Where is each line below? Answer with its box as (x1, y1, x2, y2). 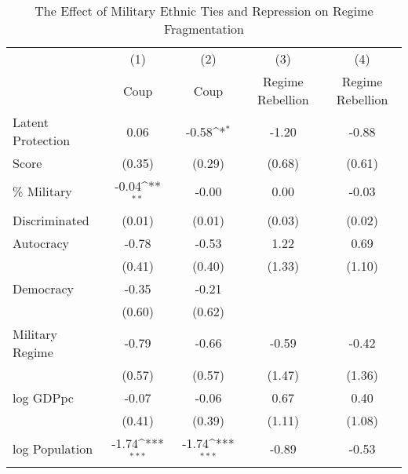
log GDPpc (13, 388, 74, 407)
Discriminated (13, 210, 89, 229)
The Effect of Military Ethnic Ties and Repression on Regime (35, 2, 373, 20)
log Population (13, 439, 93, 458)
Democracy (13, 279, 75, 297)
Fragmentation (163, 20, 245, 38)
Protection (13, 131, 71, 149)
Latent (13, 113, 49, 131)
